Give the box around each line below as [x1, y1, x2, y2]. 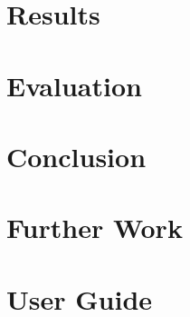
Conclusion [6, 137, 147, 174]
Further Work [6, 209, 183, 246]
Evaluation [6, 66, 142, 104]
